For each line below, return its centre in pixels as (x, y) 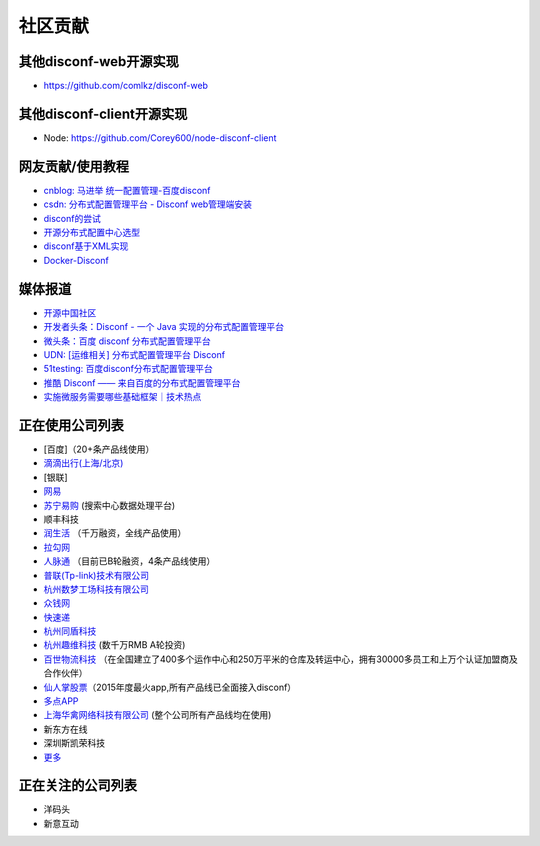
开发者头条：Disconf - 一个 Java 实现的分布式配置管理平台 (164, 327)
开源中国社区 (70, 312)
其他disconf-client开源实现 (103, 113)
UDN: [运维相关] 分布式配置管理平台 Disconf (134, 354)
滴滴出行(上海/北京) (83, 463)
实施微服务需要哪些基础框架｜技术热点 (122, 397)
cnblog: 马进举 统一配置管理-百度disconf (127, 190)
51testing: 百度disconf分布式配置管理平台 (128, 369)
